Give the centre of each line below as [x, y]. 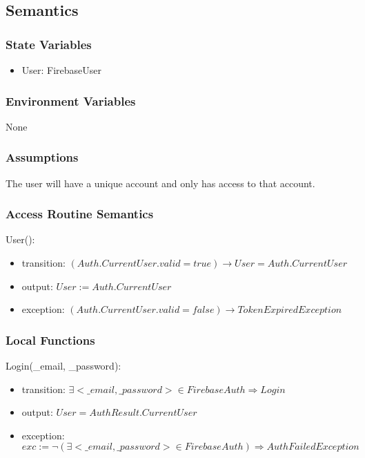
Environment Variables [71, 101]
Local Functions [50, 340]
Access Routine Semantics [80, 214]
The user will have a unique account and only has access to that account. [160, 183]
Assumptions [42, 157]
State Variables [49, 44]
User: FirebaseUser [62, 70]
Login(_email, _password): [63, 366]
